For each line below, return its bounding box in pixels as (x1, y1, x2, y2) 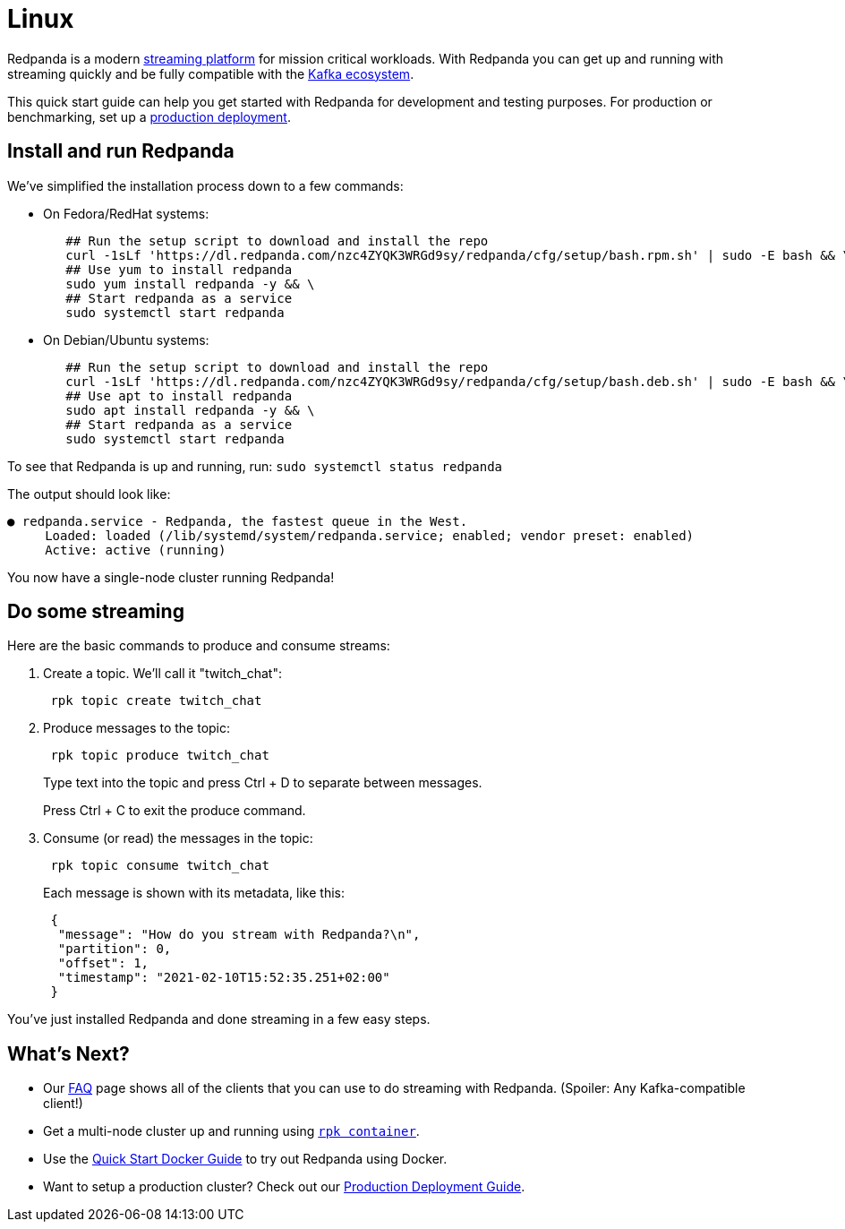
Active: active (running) (45, 542, 226, 557)
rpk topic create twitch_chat (50, 693, 262, 709)
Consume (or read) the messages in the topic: (43, 830, 313, 847)
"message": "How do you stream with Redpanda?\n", (57, 927, 421, 942)
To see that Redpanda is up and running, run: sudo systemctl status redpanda (7, 458, 503, 474)
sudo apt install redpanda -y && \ (65, 402, 315, 417)
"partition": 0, (57, 941, 172, 957)
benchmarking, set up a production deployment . (7, 108, 291, 125)
